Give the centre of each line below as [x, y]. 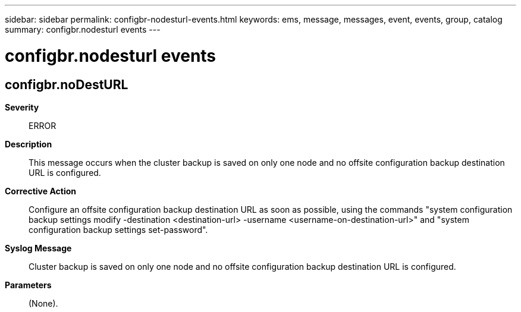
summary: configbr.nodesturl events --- [83, 29]
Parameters [28, 285]
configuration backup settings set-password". [118, 229]
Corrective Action [40, 191]
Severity [22, 107]
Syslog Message [38, 248]
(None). [43, 303]
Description [29, 144]
